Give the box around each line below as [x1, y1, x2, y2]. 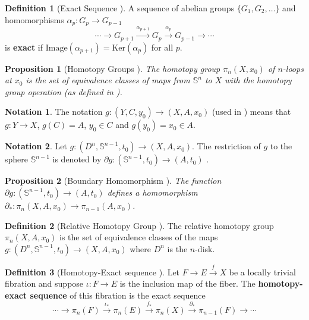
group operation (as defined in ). [5, 85, 122, 98]
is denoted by [52, 153, 102, 165]
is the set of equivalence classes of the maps [59, 231, 218, 243]
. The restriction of [192, 140, 261, 152]
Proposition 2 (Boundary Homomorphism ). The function [5, 174, 222, 187]
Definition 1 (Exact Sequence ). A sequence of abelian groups [5, 2, 235, 14]
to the [270, 140, 292, 152]
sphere [5, 153, 29, 165]
